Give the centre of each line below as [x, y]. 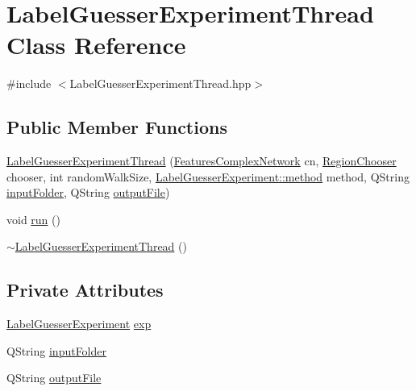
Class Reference [96, 45]
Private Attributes [85, 290]
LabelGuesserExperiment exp [79, 324]
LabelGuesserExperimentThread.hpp [160, 83]
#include [29, 83]
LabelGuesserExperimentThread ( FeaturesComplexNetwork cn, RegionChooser [202, 161]
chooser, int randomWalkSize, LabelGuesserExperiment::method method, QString [208, 176]
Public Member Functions [117, 127]
